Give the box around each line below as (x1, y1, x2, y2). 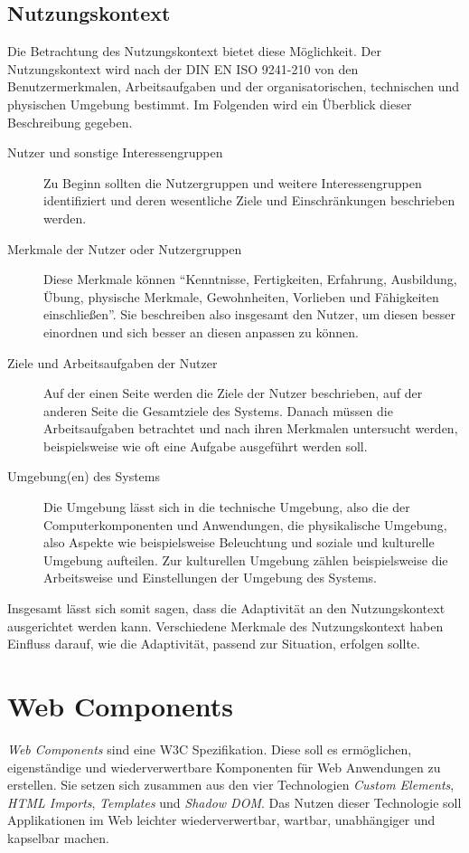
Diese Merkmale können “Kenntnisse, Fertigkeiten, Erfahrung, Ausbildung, (43, 270, 457, 289)
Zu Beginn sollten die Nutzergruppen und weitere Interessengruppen (43, 173, 422, 192)
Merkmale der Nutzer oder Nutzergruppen (7, 239, 242, 258)
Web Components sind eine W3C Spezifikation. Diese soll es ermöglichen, (7, 739, 412, 758)
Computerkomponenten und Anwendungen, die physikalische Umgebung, (43, 515, 447, 534)
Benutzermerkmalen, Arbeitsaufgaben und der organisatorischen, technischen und (7, 77, 460, 96)
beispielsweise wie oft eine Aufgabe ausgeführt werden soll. (43, 436, 368, 455)
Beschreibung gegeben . (7, 112, 133, 131)
